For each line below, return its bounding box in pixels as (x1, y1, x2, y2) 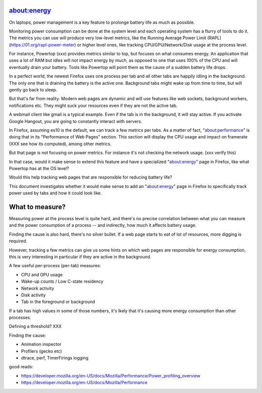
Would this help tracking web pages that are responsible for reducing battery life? (9, 174, 172, 180)
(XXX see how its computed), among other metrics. (9, 141, 112, 147)
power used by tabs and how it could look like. (9, 190, 102, 196)
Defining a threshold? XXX (9, 324, 62, 329)
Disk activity (21, 292, 46, 298)
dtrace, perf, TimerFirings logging (21, 355, 89, 361)
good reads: (9, 364, 33, 370)
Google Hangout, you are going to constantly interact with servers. (9, 118, 143, 124)
